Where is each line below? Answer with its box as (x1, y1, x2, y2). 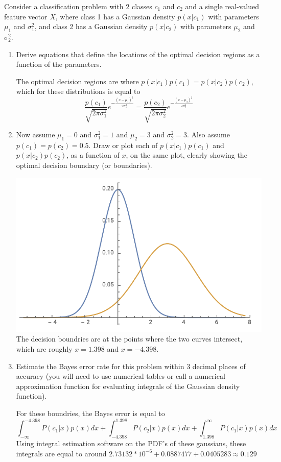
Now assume (16, 129, 55, 139)
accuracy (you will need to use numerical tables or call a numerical (16, 371, 225, 381)
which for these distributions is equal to (16, 86, 140, 96)
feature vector (4, 11, 48, 21)
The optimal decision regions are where (16, 76, 139, 86)
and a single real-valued (185, 1, 259, 11)
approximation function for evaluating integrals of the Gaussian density (16, 380, 240, 391)
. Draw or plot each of (88, 139, 158, 150)
